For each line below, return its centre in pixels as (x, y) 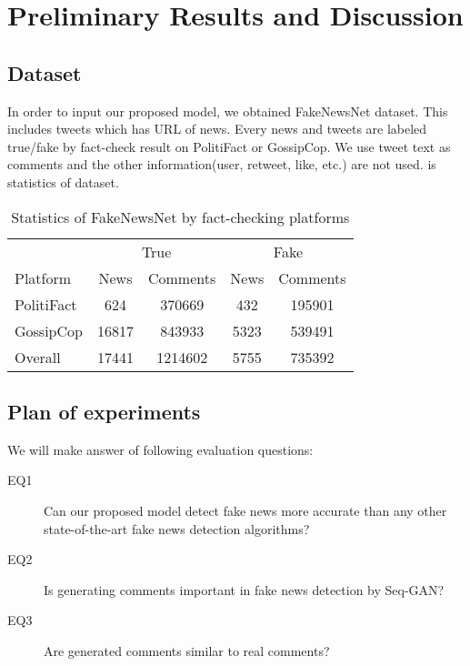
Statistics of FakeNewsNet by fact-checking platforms (180, 217)
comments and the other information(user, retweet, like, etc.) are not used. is (222, 164)
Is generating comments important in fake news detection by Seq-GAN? (244, 589)
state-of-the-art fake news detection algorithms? (177, 528)
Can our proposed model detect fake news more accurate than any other (245, 510)
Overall (38, 357)
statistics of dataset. (63, 182)
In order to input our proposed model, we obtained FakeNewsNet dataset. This (228, 111)
